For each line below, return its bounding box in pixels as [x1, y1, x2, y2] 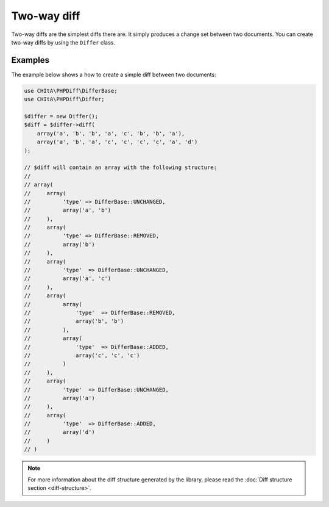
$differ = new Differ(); [24, 113, 99, 120]
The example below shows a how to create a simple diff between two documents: [11, 71, 216, 78]
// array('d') [24, 429, 96, 436]
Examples [11, 55, 50, 65]
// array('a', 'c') [24, 275, 111, 282]
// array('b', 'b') [24, 318, 124, 325]
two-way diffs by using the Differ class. [11, 38, 116, 46]
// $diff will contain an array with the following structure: [24, 164, 218, 171]
